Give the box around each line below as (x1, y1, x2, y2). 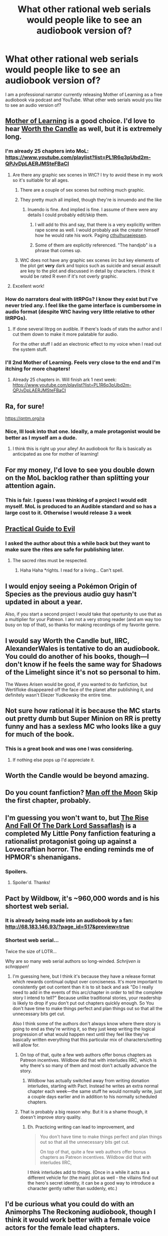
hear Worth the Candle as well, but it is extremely (5, 125, 162, 133)
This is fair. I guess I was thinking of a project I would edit (5, 497, 147, 504)
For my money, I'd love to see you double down (5, 465, 155, 474)
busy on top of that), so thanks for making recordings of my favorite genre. (5, 622, 160, 628)
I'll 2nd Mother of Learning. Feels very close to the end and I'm (5, 359, 160, 366)
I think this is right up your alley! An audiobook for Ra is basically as (12, 446, 152, 452)
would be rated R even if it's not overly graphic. (20, 273, 118, 279)
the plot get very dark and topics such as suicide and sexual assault (20, 262, 161, 268)
